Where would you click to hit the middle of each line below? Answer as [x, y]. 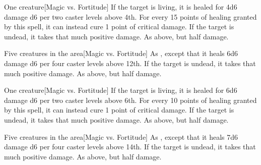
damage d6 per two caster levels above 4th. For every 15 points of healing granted [130, 16]
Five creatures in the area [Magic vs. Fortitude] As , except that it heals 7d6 [121, 136]
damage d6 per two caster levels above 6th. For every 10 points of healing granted [130, 100]
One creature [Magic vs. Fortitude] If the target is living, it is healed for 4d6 [121, 7]
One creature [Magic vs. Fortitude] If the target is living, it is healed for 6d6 [121, 90]
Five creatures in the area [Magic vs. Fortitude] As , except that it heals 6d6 [121, 53]
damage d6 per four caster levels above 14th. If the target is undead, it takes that [130, 147]
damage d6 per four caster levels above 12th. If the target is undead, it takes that [130, 63]
